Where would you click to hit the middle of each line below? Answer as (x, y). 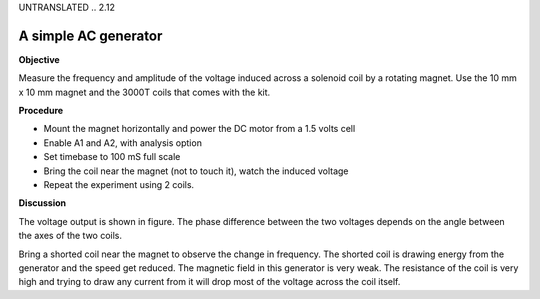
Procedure (41, 111)
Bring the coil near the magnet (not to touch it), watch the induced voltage (196, 171)
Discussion (42, 203)
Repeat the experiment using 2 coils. (119, 185)
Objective (39, 59)
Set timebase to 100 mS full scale (112, 157)
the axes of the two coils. (70, 236)
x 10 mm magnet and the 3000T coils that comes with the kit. (144, 92)
